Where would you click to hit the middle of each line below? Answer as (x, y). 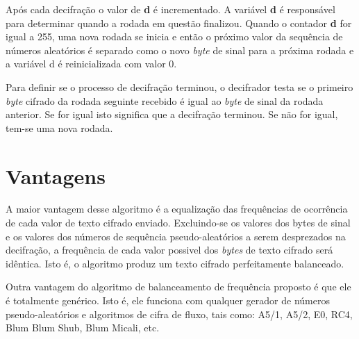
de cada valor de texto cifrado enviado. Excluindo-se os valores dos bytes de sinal (178, 223)
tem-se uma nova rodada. (59, 127)
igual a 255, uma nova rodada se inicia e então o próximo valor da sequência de (174, 36)
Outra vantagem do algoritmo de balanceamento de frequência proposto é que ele (178, 287)
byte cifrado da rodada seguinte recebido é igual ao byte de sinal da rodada (165, 100)
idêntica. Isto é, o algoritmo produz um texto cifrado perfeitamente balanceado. (175, 263)
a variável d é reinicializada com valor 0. (91, 64)
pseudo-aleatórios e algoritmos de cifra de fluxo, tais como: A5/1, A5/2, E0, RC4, (179, 314)
